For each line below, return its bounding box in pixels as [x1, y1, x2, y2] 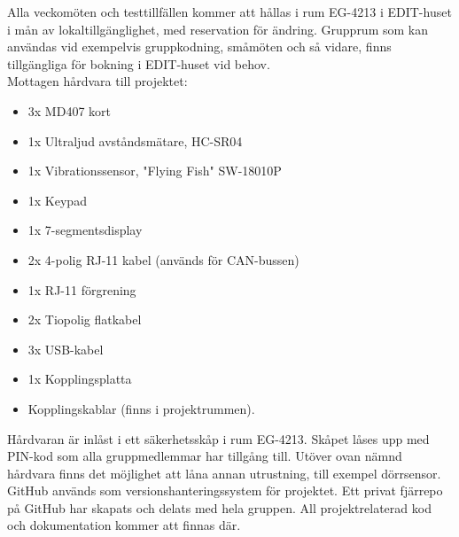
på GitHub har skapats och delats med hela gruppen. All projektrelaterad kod [7, 498, 432, 517]
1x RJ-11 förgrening [27, 280, 136, 299]
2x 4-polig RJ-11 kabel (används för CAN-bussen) [27, 250, 300, 268]
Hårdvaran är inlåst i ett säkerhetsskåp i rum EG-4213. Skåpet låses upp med [7, 429, 430, 447]
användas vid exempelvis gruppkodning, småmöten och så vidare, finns [7, 37, 392, 56]
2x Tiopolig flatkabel [27, 310, 142, 329]
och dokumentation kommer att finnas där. [7, 516, 241, 534]
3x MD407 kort [27, 101, 111, 120]
